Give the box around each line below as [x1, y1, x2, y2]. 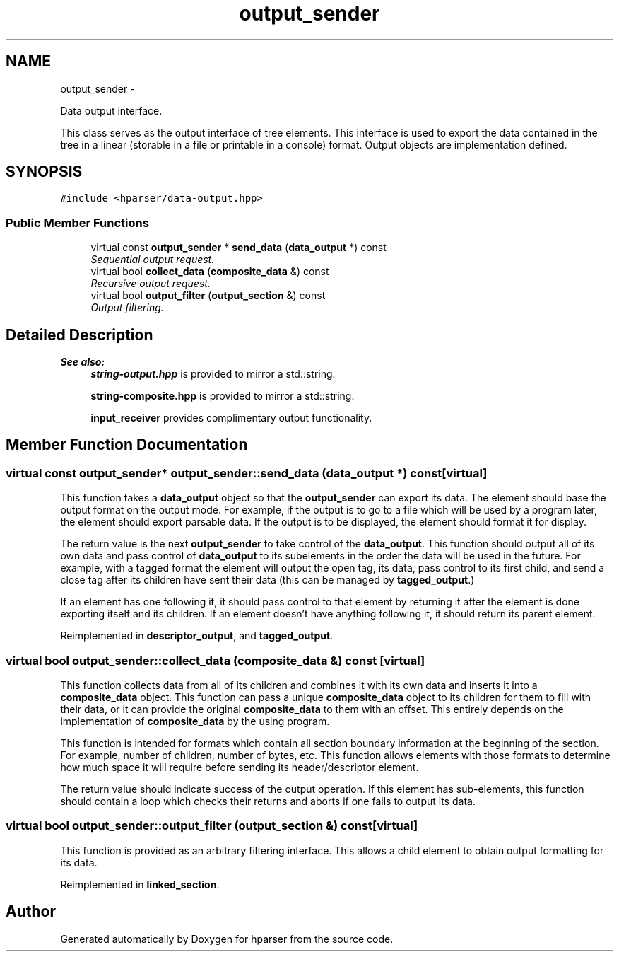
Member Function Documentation [6, 436, 248, 454]
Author [6, 903, 56, 921]
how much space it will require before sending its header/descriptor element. [60, 761, 419, 773]
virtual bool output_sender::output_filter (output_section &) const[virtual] [6, 818, 418, 833]
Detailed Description [6, 325, 153, 344]
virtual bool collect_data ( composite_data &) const [90, 265, 329, 278]
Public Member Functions [6, 215, 149, 230]
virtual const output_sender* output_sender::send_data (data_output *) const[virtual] [6, 465, 488, 480]
